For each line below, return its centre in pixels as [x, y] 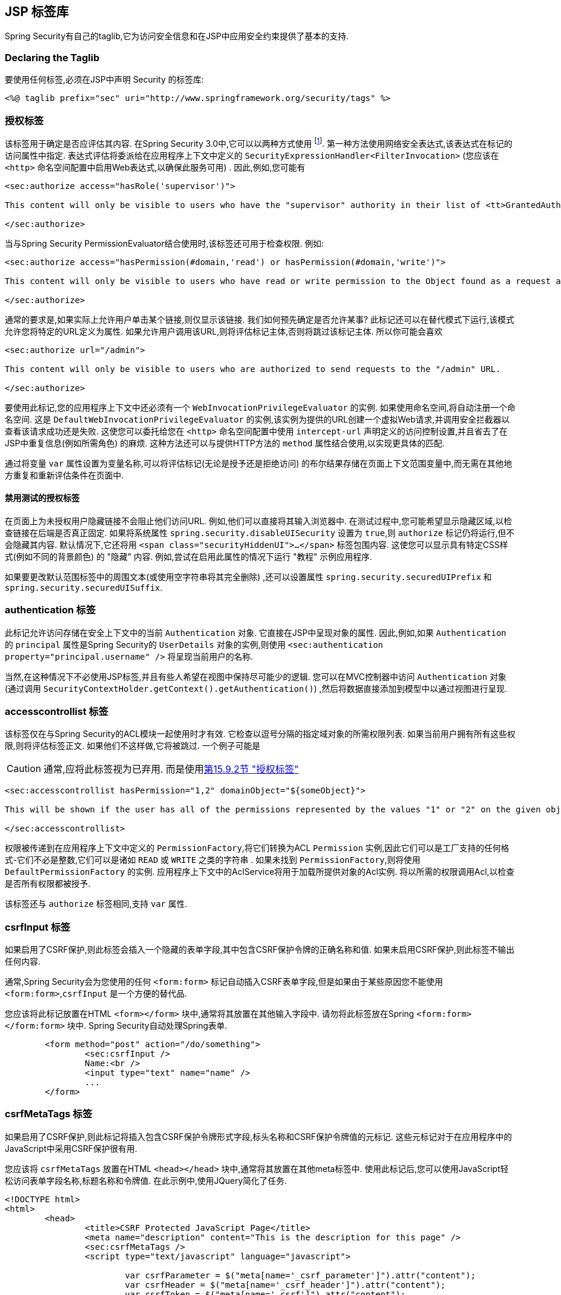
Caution [24, 769]
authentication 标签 [50, 610]
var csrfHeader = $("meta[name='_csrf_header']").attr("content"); [285, 1285]
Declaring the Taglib [52, 57]
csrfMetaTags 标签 [48, 1114]
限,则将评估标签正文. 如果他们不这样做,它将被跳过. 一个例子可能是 [133, 746]
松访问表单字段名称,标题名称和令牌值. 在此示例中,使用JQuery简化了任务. [146, 1180]
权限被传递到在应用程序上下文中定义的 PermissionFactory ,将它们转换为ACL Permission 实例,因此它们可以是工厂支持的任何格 [257, 848]
